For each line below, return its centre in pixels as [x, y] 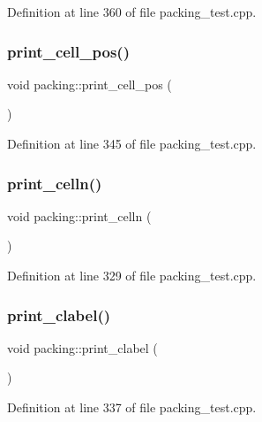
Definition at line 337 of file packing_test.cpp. [132, 407]
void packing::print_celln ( [79, 215]
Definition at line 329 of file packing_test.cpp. [132, 275]
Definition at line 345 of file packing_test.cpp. [132, 143]
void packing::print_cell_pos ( [90, 84]
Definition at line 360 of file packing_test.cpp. [132, 12]
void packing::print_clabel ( [82, 347]
